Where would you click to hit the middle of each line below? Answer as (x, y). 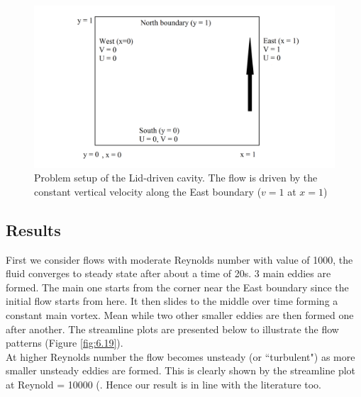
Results (33, 229)
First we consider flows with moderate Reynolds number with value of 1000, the (179, 259)
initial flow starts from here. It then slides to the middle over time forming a (172, 301)
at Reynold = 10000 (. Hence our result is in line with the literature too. (164, 384)
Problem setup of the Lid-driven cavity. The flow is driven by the (176, 178)
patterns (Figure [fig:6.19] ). (65, 343)
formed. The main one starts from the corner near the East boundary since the (177, 287)
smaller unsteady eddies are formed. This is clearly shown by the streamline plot (181, 370)
